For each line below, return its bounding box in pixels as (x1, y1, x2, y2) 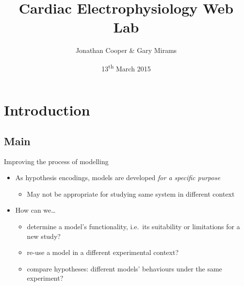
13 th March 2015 (101, 62, 151, 73)
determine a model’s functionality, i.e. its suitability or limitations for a (27, 221, 240, 231)
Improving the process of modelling (4, 156, 109, 166)
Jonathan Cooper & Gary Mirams (75, 45, 177, 55)
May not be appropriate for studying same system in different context (27, 188, 235, 199)
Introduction (4, 100, 90, 120)
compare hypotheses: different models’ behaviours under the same (27, 263, 222, 273)
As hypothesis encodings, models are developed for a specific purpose (15, 172, 220, 183)
